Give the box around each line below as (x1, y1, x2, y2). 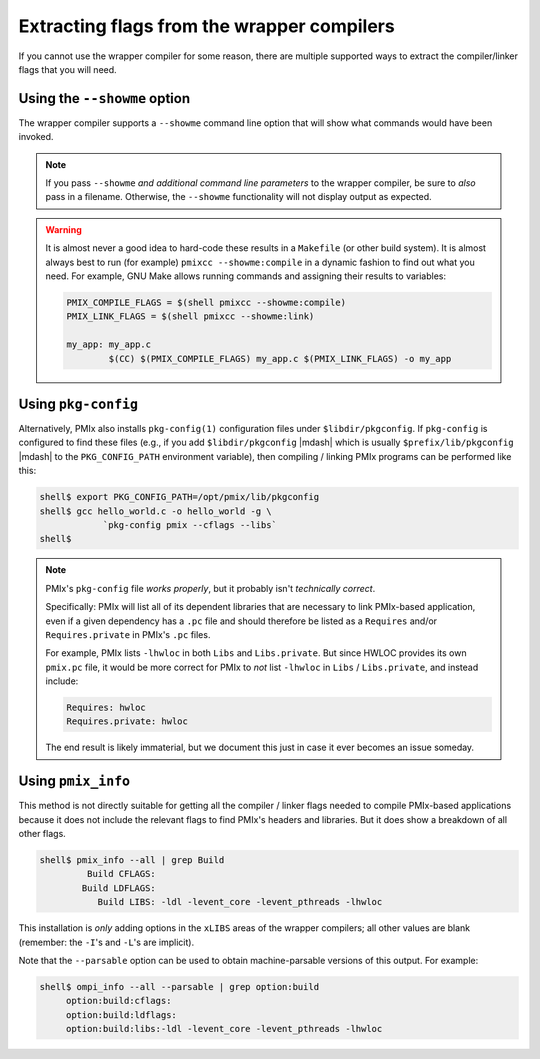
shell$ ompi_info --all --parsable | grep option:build (39, 981, 320, 993)
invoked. (18, 131, 54, 143)
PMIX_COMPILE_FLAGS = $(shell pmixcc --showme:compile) (66, 296, 347, 308)
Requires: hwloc (66, 702, 147, 714)
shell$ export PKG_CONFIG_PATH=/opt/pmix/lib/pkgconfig (39, 491, 320, 503)
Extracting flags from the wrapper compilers (18, 15, 395, 37)
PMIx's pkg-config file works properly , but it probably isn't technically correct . (45, 582, 376, 594)
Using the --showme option (18, 90, 191, 107)
